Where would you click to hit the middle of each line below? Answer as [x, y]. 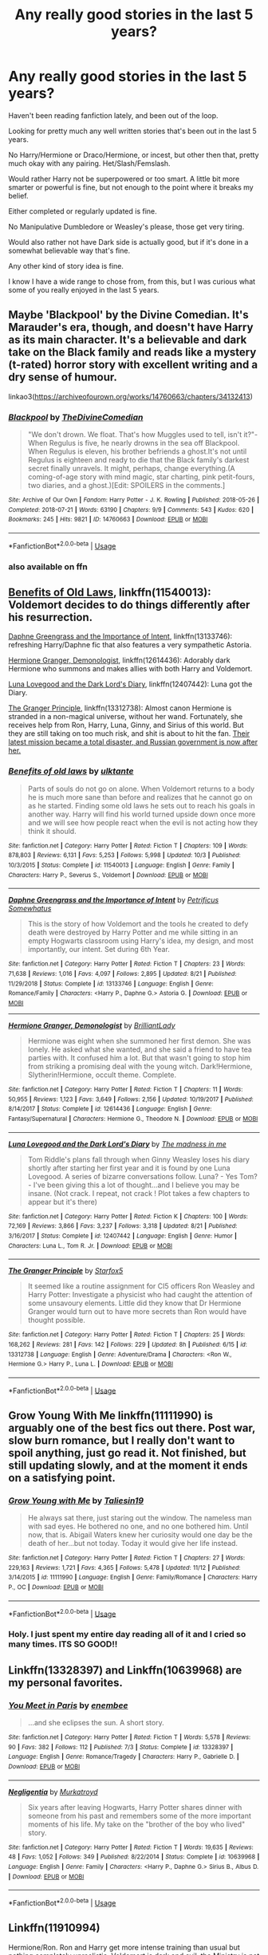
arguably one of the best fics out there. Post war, [132, 1428]
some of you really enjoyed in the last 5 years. [84, 289]
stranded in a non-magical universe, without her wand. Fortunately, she [126, 717]
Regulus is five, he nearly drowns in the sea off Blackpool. [144, 443]
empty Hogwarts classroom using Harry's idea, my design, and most [140, 941]
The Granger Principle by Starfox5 [66, 1271]
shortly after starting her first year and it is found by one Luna [129, 1168]
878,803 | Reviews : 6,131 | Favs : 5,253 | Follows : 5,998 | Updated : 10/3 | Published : [124, 856]
